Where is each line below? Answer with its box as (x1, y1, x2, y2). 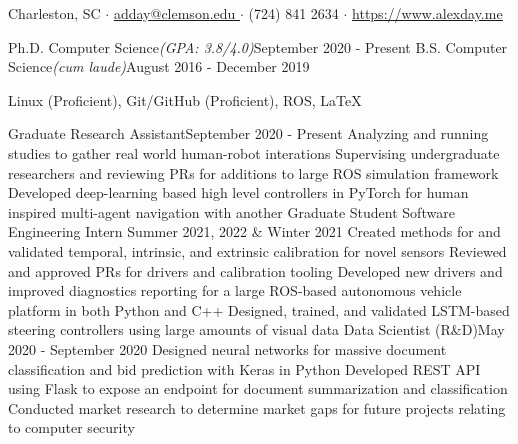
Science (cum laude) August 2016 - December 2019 (8, 56, 310, 77)
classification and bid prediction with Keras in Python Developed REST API (8, 358, 481, 379)
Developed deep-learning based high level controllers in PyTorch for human (8, 182, 469, 203)
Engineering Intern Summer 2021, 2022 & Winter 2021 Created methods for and (8, 221, 501, 242)
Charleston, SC (8, 3, 101, 23)
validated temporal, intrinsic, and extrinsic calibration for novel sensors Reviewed (8, 240, 507, 261)
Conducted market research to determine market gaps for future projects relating (8, 397, 506, 418)
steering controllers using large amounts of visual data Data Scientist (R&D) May (8, 319, 505, 340)
